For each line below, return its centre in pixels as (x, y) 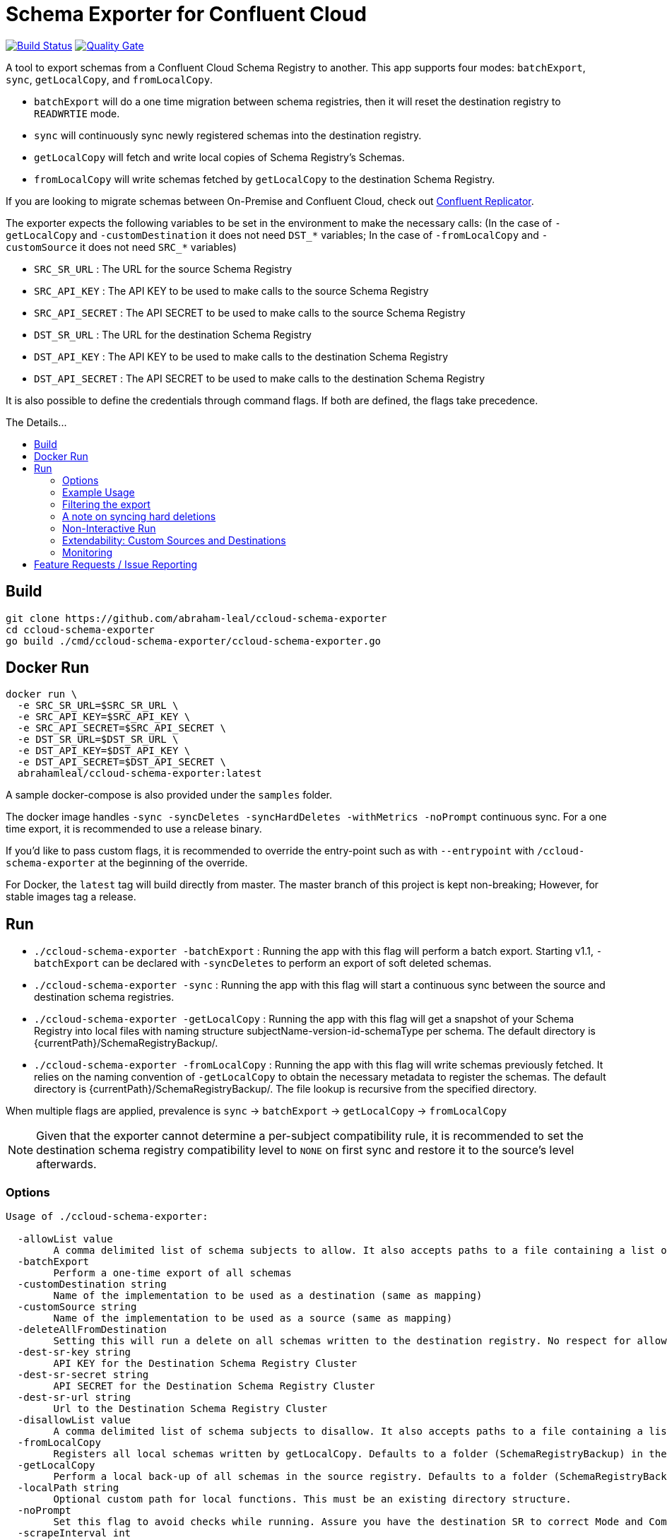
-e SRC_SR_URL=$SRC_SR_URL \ (98, 706)
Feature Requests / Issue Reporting (116, 564)
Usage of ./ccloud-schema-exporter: (107, 1217)
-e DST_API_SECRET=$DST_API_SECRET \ (122, 762)
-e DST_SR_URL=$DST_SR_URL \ (98, 740)
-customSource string (77, 1307)
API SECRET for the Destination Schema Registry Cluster (214, 1386)
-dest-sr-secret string (83, 1375)
